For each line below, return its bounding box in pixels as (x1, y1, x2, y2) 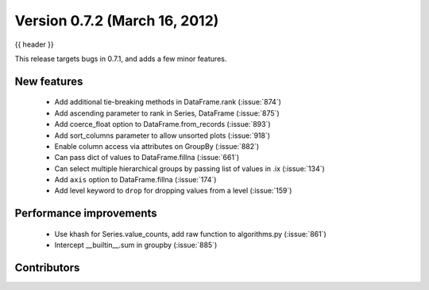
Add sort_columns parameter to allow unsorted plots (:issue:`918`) (54, 131, 270, 140)
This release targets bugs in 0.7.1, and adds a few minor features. (14, 54, 227, 63)
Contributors (14, 261, 80, 275)
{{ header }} (14, 40, 55, 49)
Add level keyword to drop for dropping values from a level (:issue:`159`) (54, 186, 292, 196)
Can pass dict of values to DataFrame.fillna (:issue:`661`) (54, 153, 240, 162)
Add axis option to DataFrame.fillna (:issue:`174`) (54, 175, 217, 185)
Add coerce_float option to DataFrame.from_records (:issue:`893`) (54, 120, 271, 129)
